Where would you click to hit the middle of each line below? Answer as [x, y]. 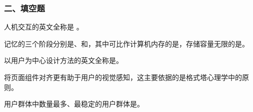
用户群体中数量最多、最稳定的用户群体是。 [74, 104]
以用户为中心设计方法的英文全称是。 [63, 60]
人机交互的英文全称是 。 [44, 27]
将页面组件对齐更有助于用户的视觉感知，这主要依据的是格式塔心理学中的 [123, 77]
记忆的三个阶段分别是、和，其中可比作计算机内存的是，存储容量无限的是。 [126, 43]
